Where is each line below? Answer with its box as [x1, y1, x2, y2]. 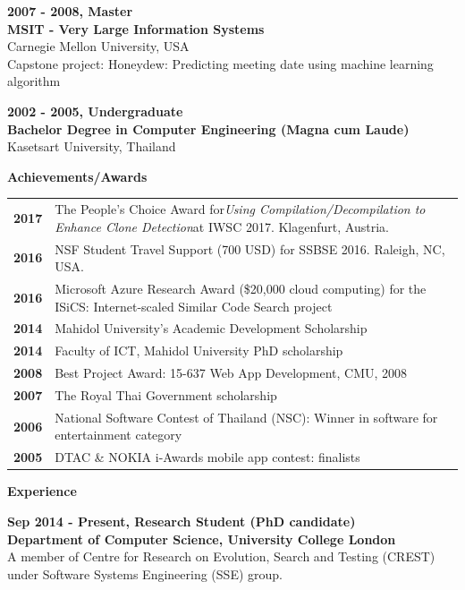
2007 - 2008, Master [7, 2, 133, 20]
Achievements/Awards [7, 167, 148, 185]
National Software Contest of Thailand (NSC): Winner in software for [55, 407, 438, 426]
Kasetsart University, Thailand [7, 137, 176, 156]
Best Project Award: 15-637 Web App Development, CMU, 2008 [55, 363, 408, 382]
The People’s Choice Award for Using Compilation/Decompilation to [55, 200, 426, 218]
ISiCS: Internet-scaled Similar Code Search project [55, 296, 333, 315]
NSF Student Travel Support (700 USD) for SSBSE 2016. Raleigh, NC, [55, 239, 445, 258]
